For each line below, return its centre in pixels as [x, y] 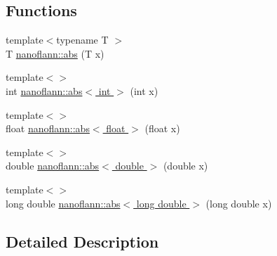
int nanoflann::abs [44, 90]
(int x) [144, 90]
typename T [82, 40]
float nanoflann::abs [48, 128]
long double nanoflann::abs [63, 203]
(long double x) [239, 203]
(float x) [162, 128]
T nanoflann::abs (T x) [55, 53]
